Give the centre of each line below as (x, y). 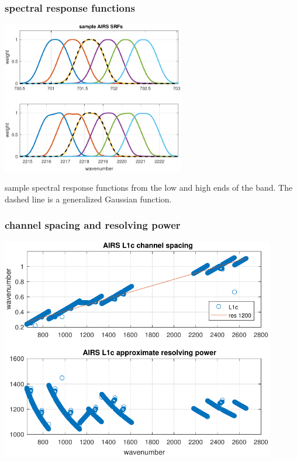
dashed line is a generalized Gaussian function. (88, 199)
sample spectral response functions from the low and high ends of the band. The (149, 188)
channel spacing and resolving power (93, 225)
